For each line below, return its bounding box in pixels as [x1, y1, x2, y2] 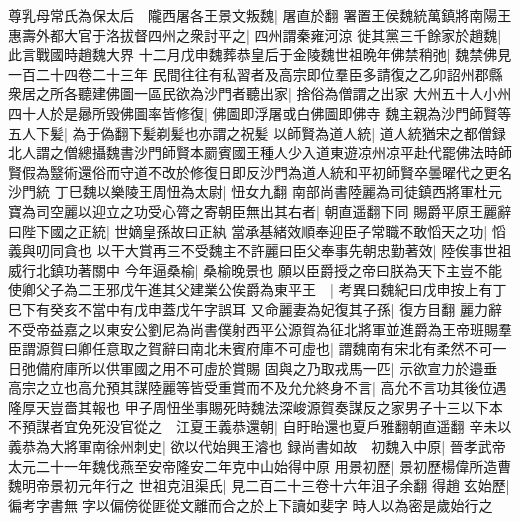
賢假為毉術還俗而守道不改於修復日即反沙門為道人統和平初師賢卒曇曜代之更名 [8, 161, 512, 182]
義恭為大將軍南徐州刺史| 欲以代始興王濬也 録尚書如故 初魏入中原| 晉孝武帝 [8, 436, 506, 457]
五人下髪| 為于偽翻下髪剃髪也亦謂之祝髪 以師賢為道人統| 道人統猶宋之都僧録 [8, 122, 506, 143]
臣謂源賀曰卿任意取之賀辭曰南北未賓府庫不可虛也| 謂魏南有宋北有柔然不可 [8, 338, 493, 359]
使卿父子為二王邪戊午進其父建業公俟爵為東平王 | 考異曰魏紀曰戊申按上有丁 [8, 279, 507, 300]
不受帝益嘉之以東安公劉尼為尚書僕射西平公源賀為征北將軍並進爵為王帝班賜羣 [8, 318, 512, 339]
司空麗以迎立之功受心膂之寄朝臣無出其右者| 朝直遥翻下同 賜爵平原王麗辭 [35, 200, 512, 221]
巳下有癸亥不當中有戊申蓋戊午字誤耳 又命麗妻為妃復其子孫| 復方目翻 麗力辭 [8, 298, 502, 319]
